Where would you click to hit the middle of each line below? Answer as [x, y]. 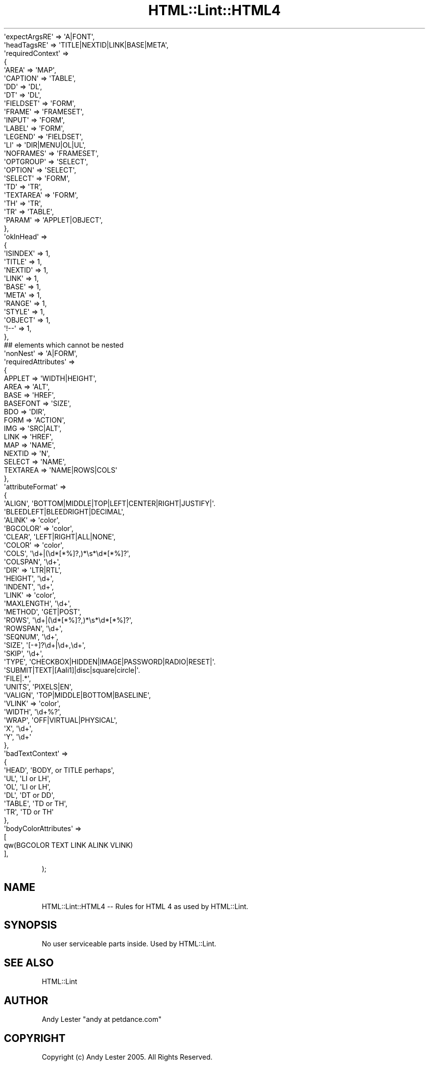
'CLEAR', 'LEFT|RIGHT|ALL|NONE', [60, 536]
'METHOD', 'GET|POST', [43, 611]
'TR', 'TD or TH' [29, 811]
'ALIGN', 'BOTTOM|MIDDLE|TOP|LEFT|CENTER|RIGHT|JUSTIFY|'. [110, 503]
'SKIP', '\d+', [24, 653]
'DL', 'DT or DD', [29, 795]
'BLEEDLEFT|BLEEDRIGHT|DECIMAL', [64, 511]
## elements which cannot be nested [64, 345]
